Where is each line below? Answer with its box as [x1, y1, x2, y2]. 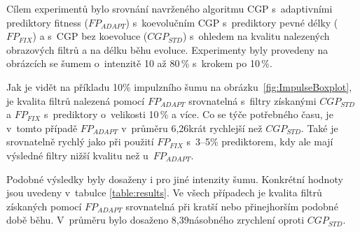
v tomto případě [6, 120, 78, 135]
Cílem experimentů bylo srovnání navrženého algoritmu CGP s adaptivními [6, 1, 333, 15]
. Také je [300, 120, 338, 135]
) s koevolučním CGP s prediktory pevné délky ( [125, 15, 338, 29]
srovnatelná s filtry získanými [188, 93, 317, 108]
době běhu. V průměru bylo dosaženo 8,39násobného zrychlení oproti [6, 212, 305, 227]
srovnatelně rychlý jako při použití [6, 134, 154, 149]
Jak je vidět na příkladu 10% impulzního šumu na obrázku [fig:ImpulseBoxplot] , [6, 79, 352, 94]
